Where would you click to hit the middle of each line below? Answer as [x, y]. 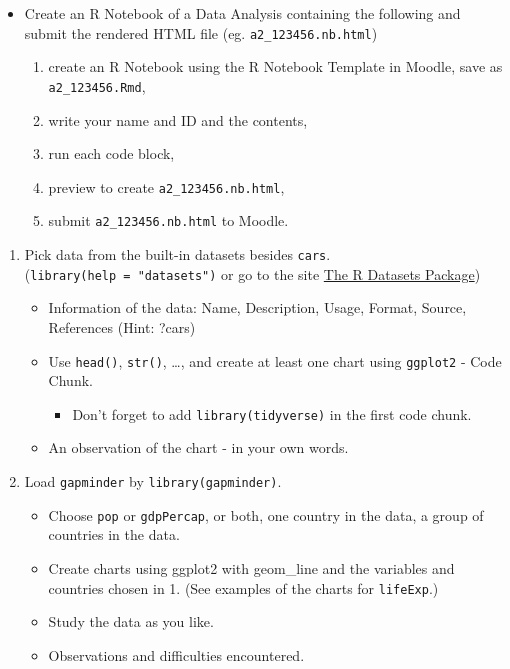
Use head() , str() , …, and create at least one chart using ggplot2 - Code [275, 360]
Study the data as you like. [131, 621]
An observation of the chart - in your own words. [198, 447]
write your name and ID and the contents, [178, 119]
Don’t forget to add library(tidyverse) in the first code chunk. [272, 413]
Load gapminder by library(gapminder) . [153, 481]
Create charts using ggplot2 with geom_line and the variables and [251, 567]
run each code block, [111, 153]
